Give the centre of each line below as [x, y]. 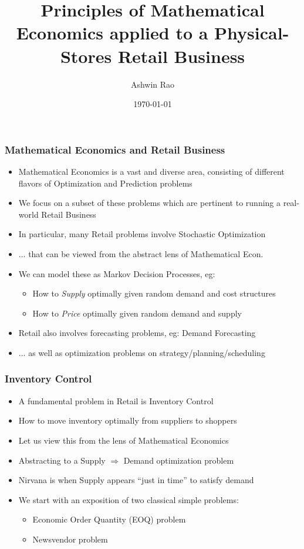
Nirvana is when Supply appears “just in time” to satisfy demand [136, 480]
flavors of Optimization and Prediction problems [105, 183]
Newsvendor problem [70, 539]
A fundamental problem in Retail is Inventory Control [116, 400]
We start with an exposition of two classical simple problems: [129, 499]
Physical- [252, 33]
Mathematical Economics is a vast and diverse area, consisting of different [151, 171]
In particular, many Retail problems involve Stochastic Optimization [142, 234]
